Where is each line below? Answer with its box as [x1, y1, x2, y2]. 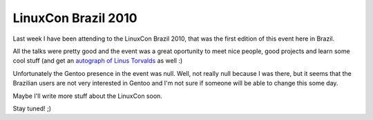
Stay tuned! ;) [12, 104, 52, 112]
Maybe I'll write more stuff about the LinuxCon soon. [12, 92, 162, 100]
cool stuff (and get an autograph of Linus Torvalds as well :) [12, 57, 183, 65]
